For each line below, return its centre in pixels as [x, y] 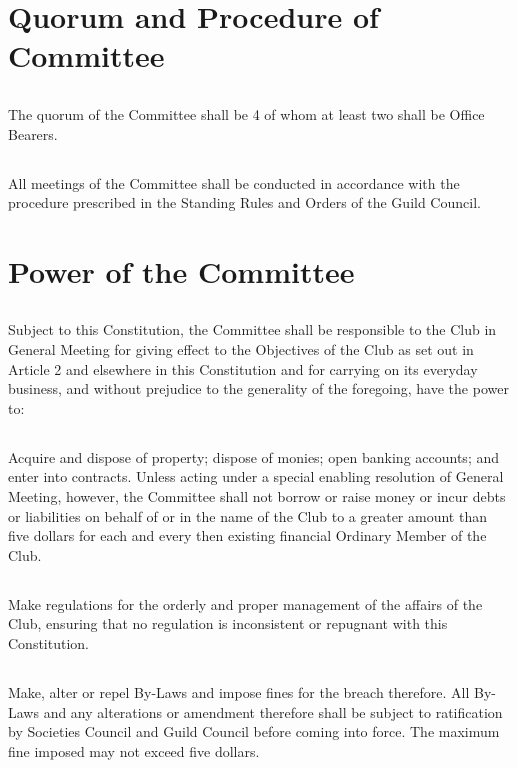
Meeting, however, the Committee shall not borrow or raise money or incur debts [257, 496]
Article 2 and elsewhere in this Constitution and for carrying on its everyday [243, 368]
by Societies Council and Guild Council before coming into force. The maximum [254, 731]
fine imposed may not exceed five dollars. [134, 750]
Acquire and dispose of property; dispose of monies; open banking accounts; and [254, 456]
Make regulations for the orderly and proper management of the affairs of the [245, 603]
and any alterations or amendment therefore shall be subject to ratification [273, 711]
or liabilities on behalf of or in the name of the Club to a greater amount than [247, 515]
